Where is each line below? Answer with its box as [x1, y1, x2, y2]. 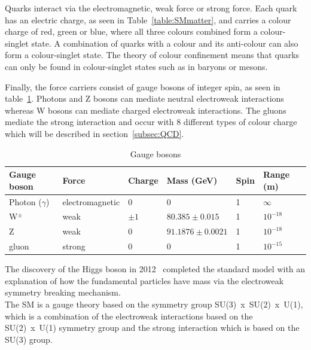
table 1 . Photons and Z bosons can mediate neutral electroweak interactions [5, 92, 284, 105]
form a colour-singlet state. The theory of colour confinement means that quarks [5, 48, 300, 61]
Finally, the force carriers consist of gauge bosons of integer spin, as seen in [5, 80, 280, 93]
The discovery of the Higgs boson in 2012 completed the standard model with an [5, 263, 306, 275]
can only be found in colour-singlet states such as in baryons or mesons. [5, 60, 268, 72]
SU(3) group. [5, 333, 53, 345]
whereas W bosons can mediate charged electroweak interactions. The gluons [5, 104, 286, 116]
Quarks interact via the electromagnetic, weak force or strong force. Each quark [5, 2, 297, 14]
